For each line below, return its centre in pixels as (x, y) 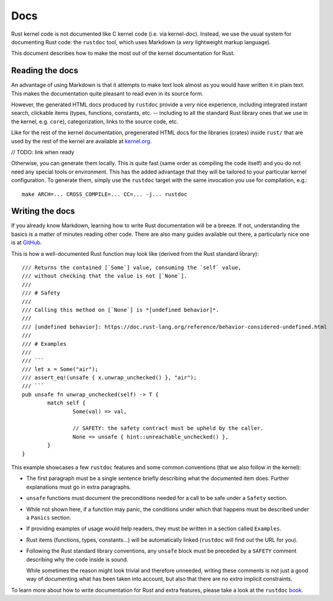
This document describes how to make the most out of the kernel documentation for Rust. (123, 53)
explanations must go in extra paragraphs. (79, 487)
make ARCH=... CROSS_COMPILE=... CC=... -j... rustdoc (105, 194)
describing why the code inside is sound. (77, 559)
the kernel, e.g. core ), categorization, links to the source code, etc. (95, 122)
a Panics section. (49, 518)
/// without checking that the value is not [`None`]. (105, 276)
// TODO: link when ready (43, 152)
